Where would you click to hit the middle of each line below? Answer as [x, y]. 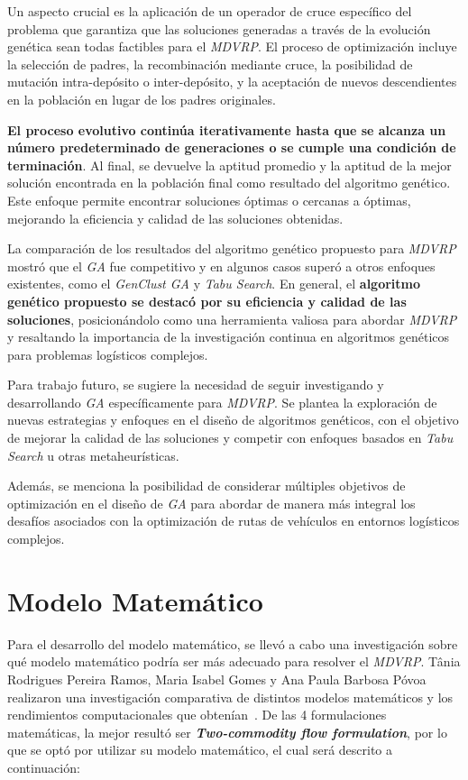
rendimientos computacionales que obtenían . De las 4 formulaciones [197, 715]
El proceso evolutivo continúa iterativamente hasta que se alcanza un [227, 129]
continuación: [44, 767]
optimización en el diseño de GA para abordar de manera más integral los [211, 503]
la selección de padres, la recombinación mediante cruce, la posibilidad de [210, 64]
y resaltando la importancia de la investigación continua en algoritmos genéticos [229, 337]
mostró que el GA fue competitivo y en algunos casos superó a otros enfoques [221, 266]
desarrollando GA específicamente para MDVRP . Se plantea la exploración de [222, 402]
